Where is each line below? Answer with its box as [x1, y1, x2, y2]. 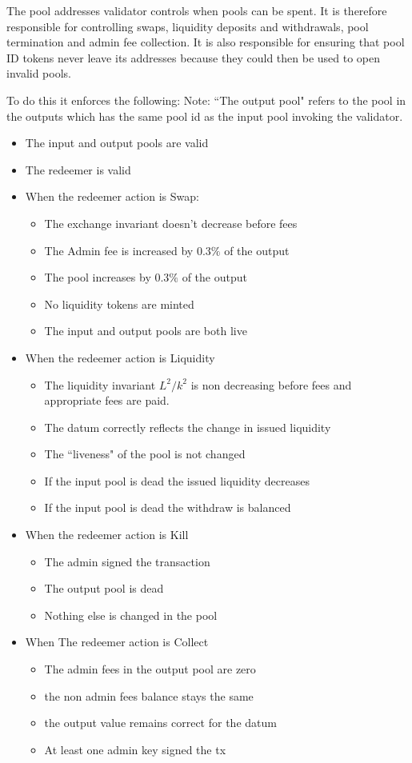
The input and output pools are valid [25, 134, 209, 151]
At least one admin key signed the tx [44, 741, 226, 757]
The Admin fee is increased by [44, 242, 194, 258]
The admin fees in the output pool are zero [44, 661, 256, 677]
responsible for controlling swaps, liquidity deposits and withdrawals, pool [6, 18, 369, 34]
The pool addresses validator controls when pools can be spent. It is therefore [6, 2, 387, 18]
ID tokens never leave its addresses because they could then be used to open [6, 49, 381, 66]
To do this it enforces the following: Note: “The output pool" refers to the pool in [6, 91, 406, 108]
